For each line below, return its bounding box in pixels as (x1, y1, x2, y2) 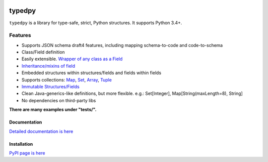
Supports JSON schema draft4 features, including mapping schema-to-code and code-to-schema (21, 42, 223, 48)
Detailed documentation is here (9, 128, 73, 134)
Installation (9, 141, 33, 147)
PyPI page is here (9, 150, 46, 156)
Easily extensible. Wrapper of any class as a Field (21, 56, 123, 62)
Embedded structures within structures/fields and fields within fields (21, 70, 161, 76)
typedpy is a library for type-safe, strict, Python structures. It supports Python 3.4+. (9, 20, 182, 26)
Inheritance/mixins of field (21, 63, 75, 69)
